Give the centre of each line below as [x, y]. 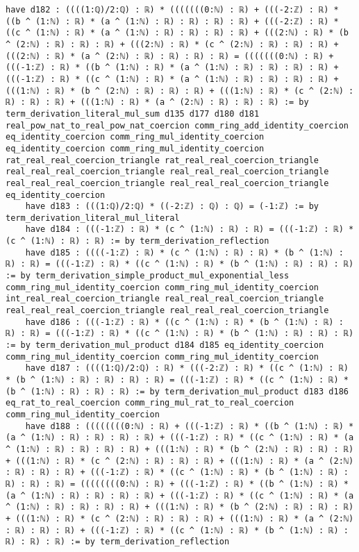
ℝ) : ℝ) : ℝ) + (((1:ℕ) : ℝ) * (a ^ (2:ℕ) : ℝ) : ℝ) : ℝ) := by [157, 102]
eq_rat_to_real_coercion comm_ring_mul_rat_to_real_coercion [150, 403]
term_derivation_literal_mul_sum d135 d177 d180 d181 [133, 114]
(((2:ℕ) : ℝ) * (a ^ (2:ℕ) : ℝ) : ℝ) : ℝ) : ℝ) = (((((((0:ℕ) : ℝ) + [170, 56]
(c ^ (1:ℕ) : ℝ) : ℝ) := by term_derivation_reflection [137, 241]
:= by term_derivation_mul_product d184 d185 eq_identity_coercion [165, 345]
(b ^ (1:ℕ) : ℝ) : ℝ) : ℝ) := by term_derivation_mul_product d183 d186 [177, 391]
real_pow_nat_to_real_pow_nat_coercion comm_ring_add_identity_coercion [177, 125]
